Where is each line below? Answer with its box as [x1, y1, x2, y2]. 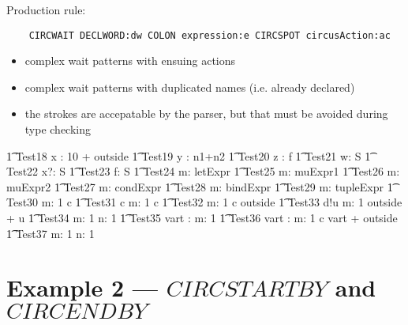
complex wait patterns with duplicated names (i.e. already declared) [24, 78, 355, 95]
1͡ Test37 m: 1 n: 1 [6, 225, 95, 241]
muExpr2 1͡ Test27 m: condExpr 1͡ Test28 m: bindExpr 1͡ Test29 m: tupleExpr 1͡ [6, 178, 393, 195]
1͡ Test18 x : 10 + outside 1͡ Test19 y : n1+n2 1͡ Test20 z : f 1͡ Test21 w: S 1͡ [6, 147, 371, 164]
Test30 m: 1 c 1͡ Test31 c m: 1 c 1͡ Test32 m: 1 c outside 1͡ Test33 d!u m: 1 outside [6, 194, 402, 210]
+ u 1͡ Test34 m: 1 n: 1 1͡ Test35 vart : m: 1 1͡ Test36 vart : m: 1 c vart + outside [6, 210, 398, 225]
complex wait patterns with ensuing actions [24, 52, 236, 69]
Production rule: [6, 2, 86, 17]
